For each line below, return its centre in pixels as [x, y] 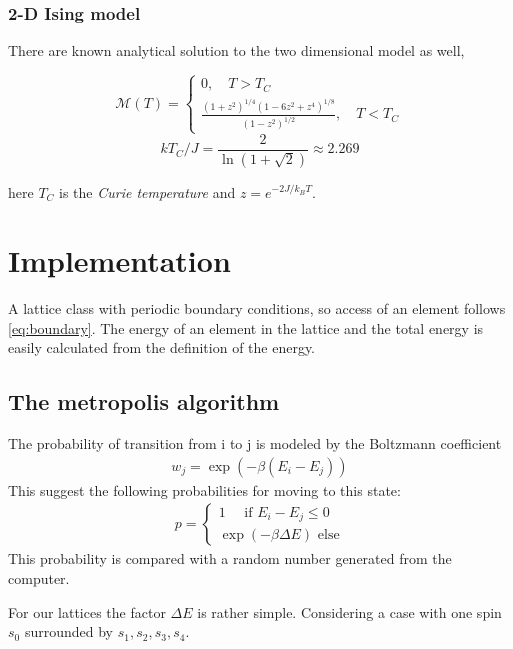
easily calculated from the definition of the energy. [162, 347]
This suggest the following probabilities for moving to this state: [204, 489]
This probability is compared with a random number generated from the [230, 558]
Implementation [119, 260]
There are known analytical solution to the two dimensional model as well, [236, 50]
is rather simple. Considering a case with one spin [349, 611]
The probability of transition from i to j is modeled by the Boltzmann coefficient [255, 443]
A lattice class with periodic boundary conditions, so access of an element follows [257, 308]
